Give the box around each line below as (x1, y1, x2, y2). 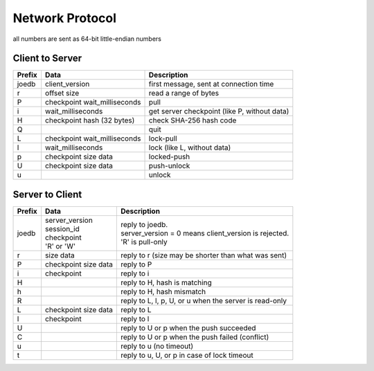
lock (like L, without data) (148, 143, 231, 152)
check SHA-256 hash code (148, 116, 237, 125)
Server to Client (12, 188, 82, 200)
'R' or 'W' (45, 241, 76, 251)
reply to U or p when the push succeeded (120, 323, 256, 332)
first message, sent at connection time (148, 80, 274, 89)
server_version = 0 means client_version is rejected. (120, 228, 290, 238)
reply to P (120, 260, 152, 269)
